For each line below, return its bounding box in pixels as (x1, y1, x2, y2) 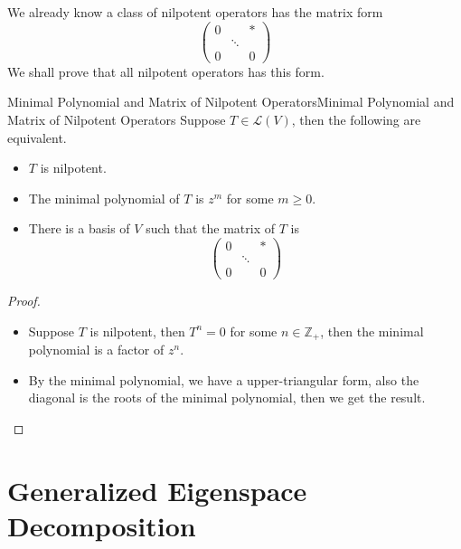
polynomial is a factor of (28, 340, 165, 359)
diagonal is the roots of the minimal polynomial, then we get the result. (28, 388, 426, 407)
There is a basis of (28, 219, 130, 238)
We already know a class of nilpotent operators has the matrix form (7, 3, 383, 21)
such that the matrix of (146, 219, 276, 238)
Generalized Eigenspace (7, 471, 307, 508)
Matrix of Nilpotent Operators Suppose (7, 109, 226, 128)
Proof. (7, 291, 41, 310)
